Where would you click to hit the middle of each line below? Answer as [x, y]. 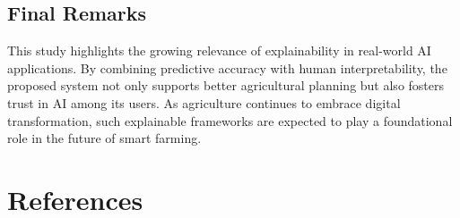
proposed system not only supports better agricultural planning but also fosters [226, 85]
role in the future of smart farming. [104, 138]
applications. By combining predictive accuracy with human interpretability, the [227, 67]
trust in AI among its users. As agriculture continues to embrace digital [204, 102]
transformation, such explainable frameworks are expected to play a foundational [230, 120]
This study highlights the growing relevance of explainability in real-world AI [219, 50]
